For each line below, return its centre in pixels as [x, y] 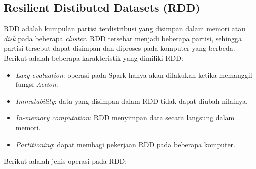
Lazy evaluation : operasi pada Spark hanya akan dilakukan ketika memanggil [134, 74]
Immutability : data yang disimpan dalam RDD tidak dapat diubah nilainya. [132, 101]
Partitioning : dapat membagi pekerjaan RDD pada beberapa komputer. [125, 144]
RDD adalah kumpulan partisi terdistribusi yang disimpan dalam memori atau [125, 29]
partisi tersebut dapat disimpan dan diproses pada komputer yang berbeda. [120, 48]
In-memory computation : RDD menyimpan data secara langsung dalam [125, 118]
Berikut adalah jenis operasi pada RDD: [66, 161]
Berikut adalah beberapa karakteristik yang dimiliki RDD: [94, 57]
